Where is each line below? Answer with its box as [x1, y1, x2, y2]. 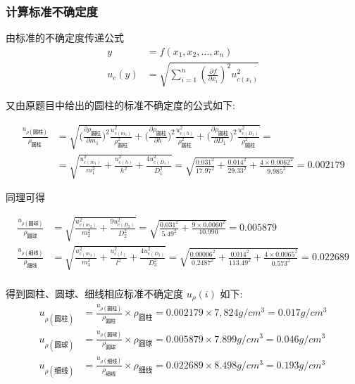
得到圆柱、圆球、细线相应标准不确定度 [6, 286, 183, 300]
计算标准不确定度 [6, 2, 98, 20]
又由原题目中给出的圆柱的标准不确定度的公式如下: [6, 98, 235, 113]
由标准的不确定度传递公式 [6, 30, 124, 45]
